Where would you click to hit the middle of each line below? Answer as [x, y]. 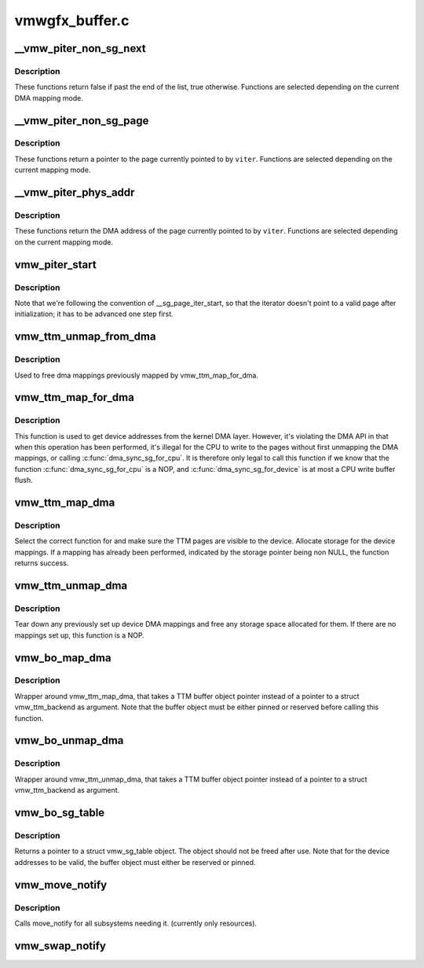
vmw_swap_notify [60, 946]
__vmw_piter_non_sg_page [82, 121]
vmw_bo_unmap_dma [69, 740]
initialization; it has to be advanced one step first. [94, 314]
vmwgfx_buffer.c [72, 20]
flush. [24, 480]
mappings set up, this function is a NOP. [79, 635]
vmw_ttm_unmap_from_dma [85, 337]
